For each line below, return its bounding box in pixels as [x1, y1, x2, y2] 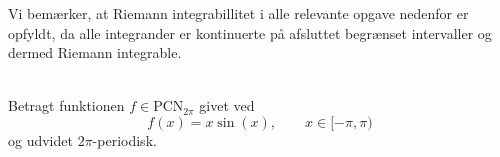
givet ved [199, 95, 255, 116]
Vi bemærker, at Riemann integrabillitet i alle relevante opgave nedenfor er [8, 3, 469, 23]
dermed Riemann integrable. [8, 42, 182, 63]
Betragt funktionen [8, 95, 125, 116]
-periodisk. [92, 129, 157, 150]
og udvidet [8, 129, 73, 150]
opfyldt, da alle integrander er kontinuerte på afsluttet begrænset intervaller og [8, 22, 492, 43]
